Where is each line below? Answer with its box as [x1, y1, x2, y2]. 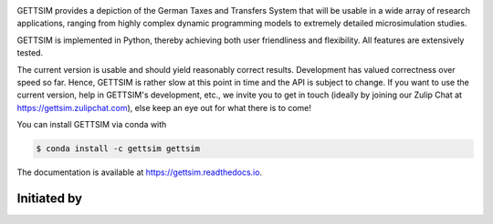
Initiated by [16, 190, 82, 206]
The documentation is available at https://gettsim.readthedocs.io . [16, 167, 263, 178]
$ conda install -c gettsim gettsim [36, 144, 201, 154]
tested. [16, 47, 44, 58]
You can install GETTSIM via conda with [16, 119, 167, 130]
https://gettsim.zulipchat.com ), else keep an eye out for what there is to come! [16, 102, 312, 113]
